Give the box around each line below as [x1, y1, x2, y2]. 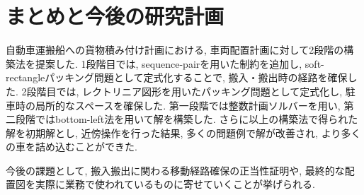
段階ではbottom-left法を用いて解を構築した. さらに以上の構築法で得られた [15, 112, 358, 126]
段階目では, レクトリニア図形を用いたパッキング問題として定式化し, [26, 83, 343, 98]
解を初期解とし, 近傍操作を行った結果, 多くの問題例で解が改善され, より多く [6, 125, 361, 140]
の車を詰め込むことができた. [6, 139, 137, 154]
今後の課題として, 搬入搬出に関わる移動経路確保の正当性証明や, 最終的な [6, 162, 345, 177]
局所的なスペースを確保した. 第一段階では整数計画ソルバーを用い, [35, 97, 341, 112]
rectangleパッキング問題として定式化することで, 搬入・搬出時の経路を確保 [6, 70, 348, 85]
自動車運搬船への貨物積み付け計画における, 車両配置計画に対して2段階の [6, 42, 344, 57]
